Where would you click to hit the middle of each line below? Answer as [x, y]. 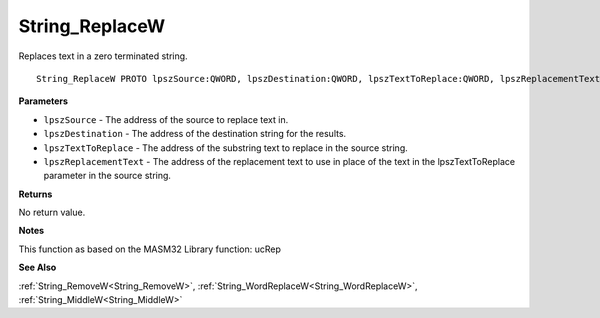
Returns [35, 194]
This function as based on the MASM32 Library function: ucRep [150, 249]
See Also [37, 267]
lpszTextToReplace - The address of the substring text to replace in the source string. [226, 147]
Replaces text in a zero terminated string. [103, 56]
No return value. [52, 212]
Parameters [43, 101]
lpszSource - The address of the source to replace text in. [166, 119]
